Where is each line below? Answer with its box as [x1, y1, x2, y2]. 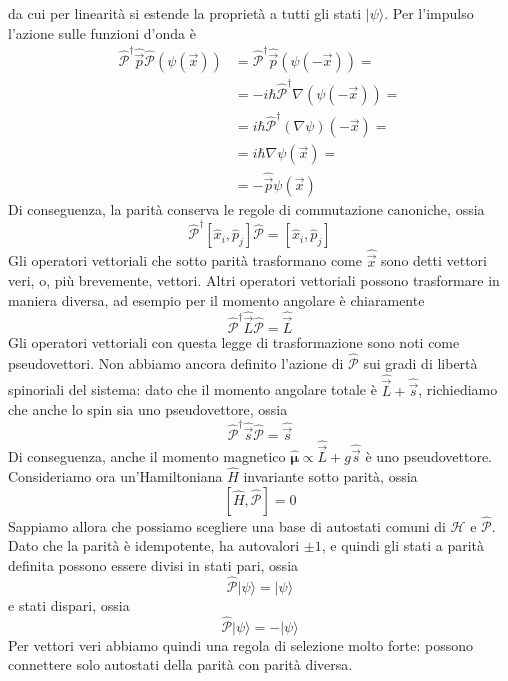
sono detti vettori [381, 250, 487, 271]
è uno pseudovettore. [365, 446, 492, 467]
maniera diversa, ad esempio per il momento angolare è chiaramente [8, 289, 425, 310]
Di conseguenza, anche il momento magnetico [8, 446, 286, 467]
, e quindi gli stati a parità [321, 535, 485, 556]
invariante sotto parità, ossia [243, 465, 418, 486]
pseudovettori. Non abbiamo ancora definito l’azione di [8, 352, 344, 373]
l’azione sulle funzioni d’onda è [8, 22, 196, 43]
